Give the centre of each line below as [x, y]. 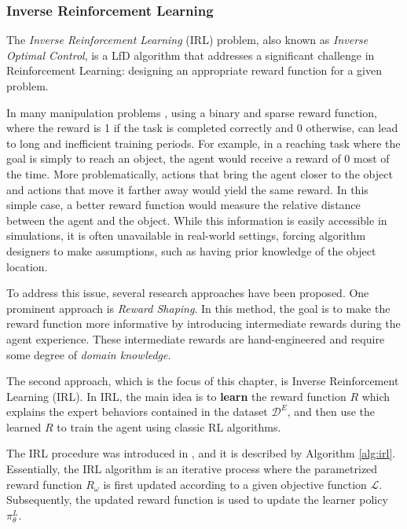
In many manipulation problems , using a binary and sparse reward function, [192, 112]
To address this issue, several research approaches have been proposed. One [188, 293]
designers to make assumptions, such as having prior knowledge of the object [191, 250]
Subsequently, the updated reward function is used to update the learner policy [197, 500]
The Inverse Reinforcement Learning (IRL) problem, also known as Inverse [187, 40]
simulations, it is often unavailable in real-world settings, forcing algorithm [186, 235]
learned [24, 426]
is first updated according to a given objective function [235, 484]
